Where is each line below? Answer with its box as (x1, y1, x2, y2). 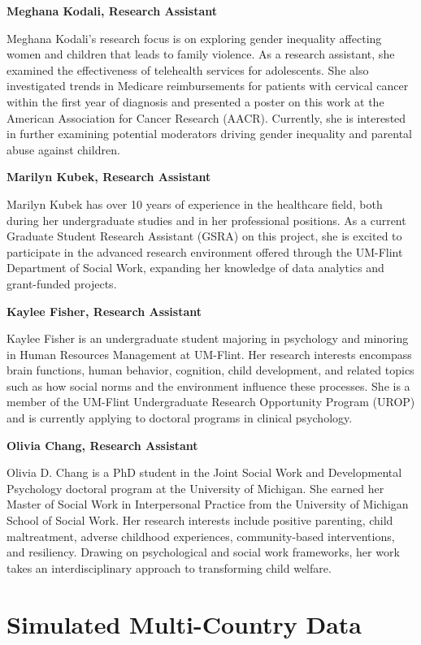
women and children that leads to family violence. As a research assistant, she (7, 45, 395, 63)
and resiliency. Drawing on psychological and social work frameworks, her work (7, 543, 400, 561)
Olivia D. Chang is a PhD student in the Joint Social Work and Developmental (7, 464, 402, 481)
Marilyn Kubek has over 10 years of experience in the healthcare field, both (7, 195, 383, 212)
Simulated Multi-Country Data (7, 607, 362, 640)
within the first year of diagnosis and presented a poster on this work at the (7, 93, 384, 110)
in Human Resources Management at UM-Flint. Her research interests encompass (7, 345, 412, 362)
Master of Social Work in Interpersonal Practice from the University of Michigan (7, 496, 409, 513)
